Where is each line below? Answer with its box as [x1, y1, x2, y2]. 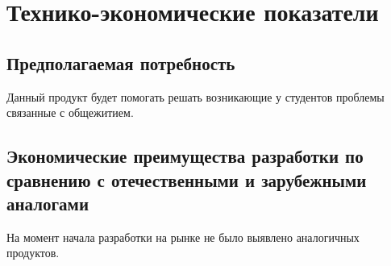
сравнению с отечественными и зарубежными [6, 167, 367, 192]
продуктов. [6, 244, 60, 261]
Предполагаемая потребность [6, 50, 235, 75]
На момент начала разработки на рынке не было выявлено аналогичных [6, 228, 360, 245]
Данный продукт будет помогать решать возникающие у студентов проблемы [6, 88, 385, 105]
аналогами [6, 190, 89, 215]
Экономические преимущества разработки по [6, 143, 364, 168]
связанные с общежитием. [6, 104, 134, 121]
